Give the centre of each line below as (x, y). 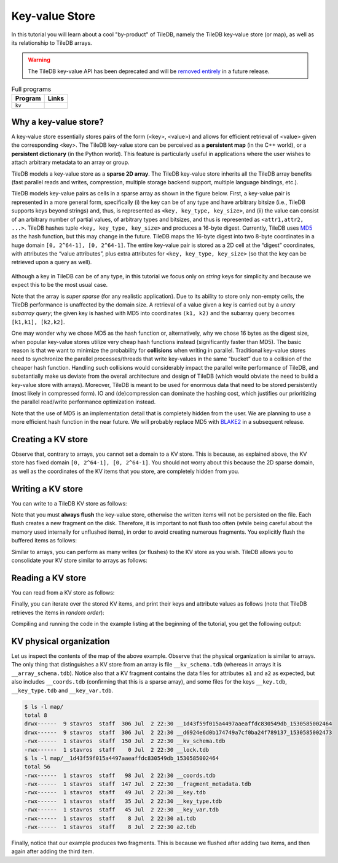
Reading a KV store (49, 578)
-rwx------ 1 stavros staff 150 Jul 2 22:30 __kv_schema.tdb (125, 741)
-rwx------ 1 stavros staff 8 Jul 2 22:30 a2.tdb (110, 827)
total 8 (36, 715)
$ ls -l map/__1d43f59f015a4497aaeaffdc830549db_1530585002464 (122, 758)
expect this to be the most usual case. (60, 285)
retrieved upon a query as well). (52, 262)
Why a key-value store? (58, 122)
